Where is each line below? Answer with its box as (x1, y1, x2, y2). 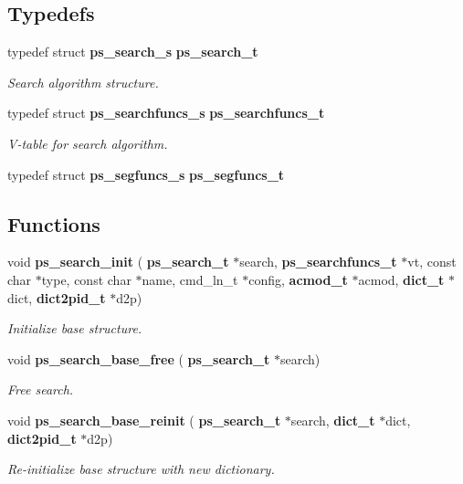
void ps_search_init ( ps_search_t (7, 252, 229, 271)
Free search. (7, 380, 74, 399)
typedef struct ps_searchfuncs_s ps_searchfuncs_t (7, 103, 325, 122)
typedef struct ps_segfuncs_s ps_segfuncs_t (7, 164, 285, 184)
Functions (7, 209, 100, 237)
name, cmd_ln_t (142, 269, 238, 289)
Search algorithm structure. (7, 72, 159, 91)
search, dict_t (290, 410, 375, 429)
